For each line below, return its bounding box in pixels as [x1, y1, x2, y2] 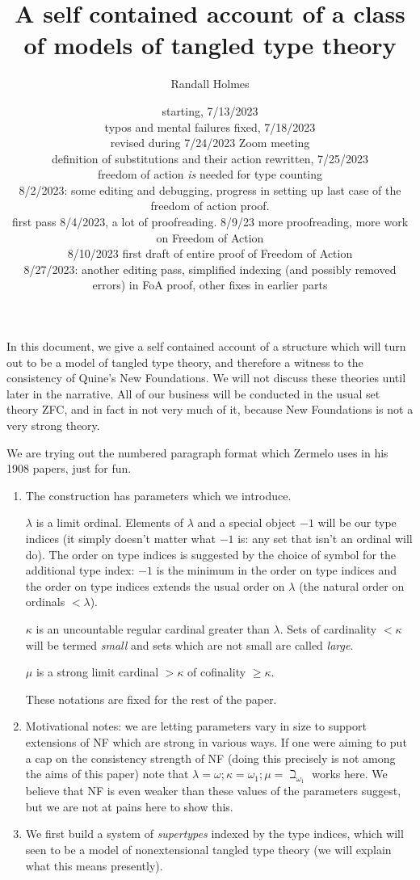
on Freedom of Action [156, 229, 264, 246]
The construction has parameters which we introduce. [25, 486, 292, 503]
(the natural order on [299, 577, 405, 594]
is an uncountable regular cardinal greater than [36, 620, 270, 637]
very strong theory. [6, 417, 100, 433]
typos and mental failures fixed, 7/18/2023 [104, 118, 316, 135]
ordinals [25, 593, 65, 610]
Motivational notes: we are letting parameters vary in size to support [25, 718, 367, 735]
